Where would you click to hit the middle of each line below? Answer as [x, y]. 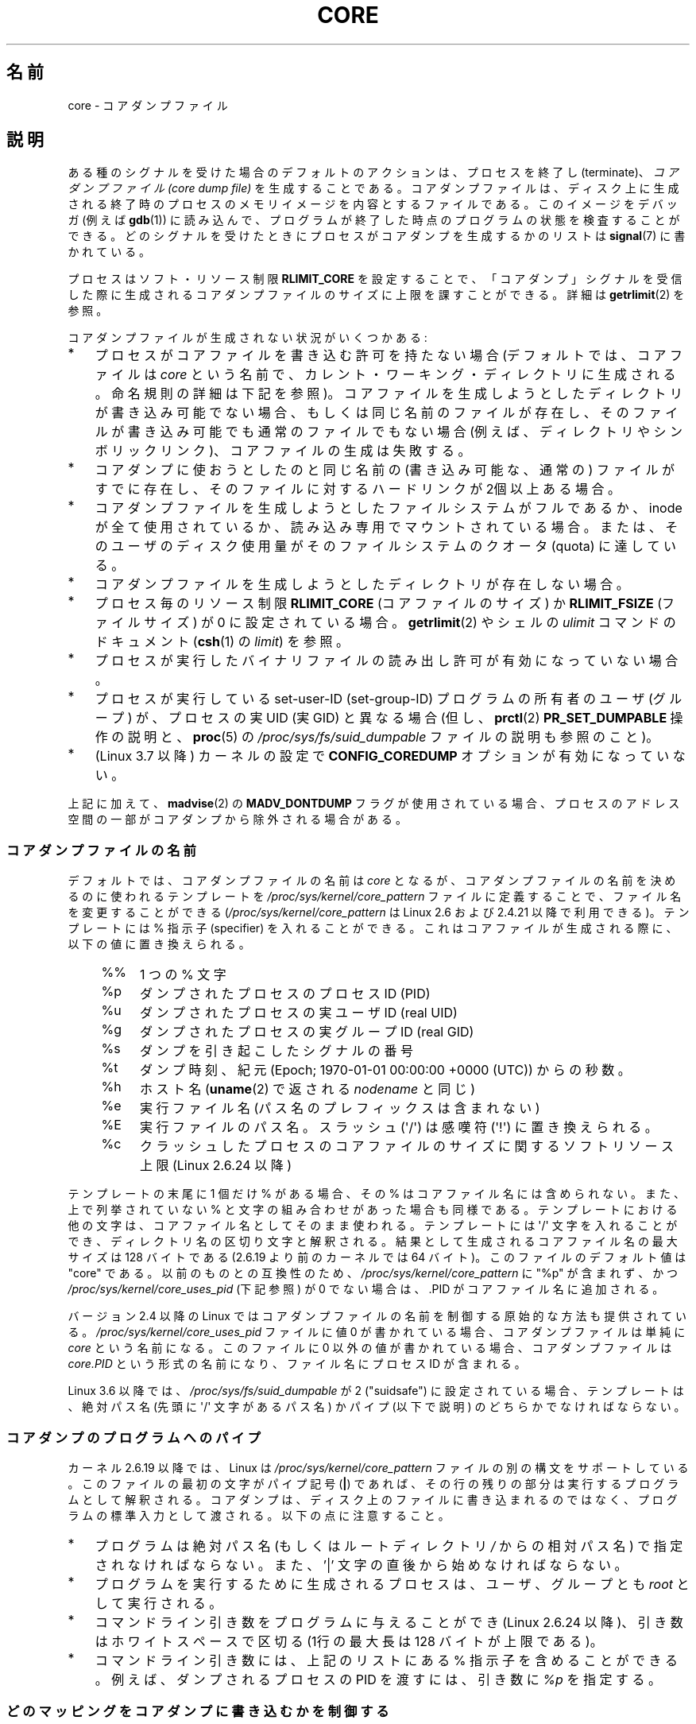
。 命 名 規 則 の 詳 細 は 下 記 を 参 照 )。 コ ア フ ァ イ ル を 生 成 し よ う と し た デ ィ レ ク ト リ [389, 394]
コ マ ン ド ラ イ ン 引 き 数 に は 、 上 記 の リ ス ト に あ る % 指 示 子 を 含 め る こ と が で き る [386, 1660]
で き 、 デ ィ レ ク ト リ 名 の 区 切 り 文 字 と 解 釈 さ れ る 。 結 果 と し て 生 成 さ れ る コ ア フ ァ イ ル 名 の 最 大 [373, 1242]
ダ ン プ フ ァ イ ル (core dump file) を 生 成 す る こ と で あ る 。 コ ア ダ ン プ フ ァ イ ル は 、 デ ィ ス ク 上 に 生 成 [373, 188]
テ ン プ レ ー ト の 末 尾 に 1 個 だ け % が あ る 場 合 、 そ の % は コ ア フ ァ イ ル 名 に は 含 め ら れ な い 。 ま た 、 [376, 1194]
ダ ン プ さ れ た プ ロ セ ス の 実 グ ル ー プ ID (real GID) [307, 1032]
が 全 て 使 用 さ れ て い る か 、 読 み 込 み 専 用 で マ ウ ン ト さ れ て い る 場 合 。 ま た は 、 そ [387, 527]
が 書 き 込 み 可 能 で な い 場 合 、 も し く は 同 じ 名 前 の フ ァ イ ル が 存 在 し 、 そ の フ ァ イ [387, 413]
